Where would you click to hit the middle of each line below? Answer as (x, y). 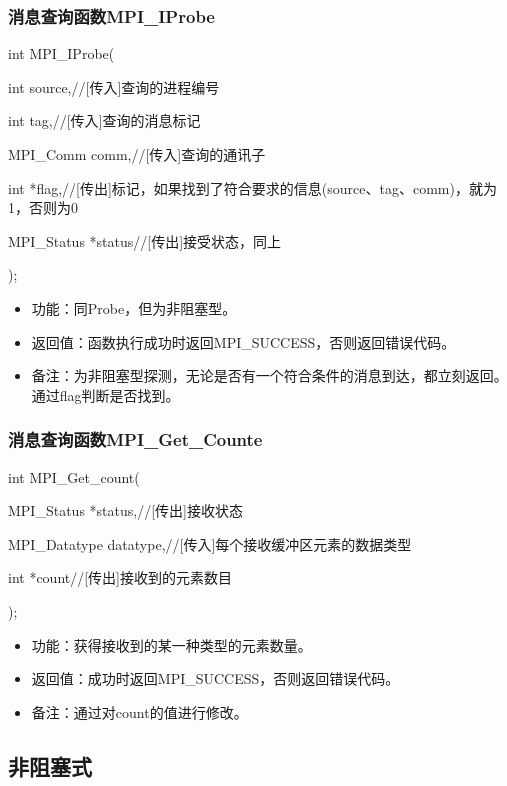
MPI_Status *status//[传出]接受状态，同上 (145, 240)
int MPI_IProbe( (61, 53)
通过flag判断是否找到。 (105, 394)
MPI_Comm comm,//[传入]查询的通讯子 (137, 154)
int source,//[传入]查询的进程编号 (114, 86)
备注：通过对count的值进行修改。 (139, 711)
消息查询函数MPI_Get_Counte (135, 439)
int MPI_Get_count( (74, 476)
